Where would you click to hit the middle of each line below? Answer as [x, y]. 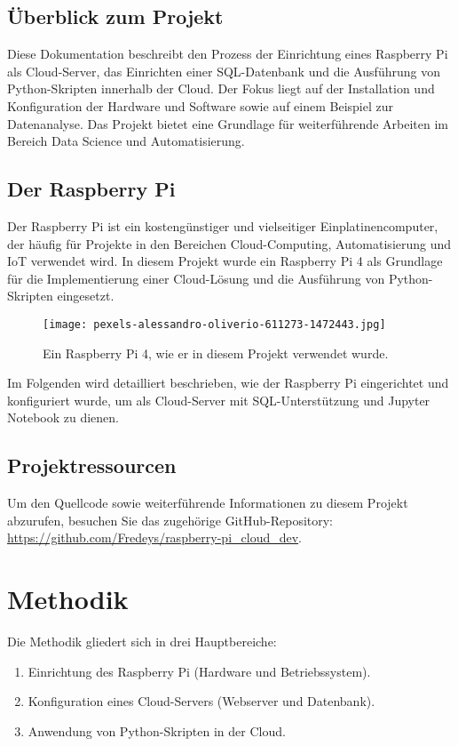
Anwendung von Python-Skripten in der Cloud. [157, 730]
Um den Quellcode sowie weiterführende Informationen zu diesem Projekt [208, 503]
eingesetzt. [86, 296]
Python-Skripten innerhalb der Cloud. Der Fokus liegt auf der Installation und [221, 88]
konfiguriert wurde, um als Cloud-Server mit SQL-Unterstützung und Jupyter [219, 400]
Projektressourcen [92, 465]
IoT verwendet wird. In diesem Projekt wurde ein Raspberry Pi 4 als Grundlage [225, 261]
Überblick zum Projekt [115, 16]
